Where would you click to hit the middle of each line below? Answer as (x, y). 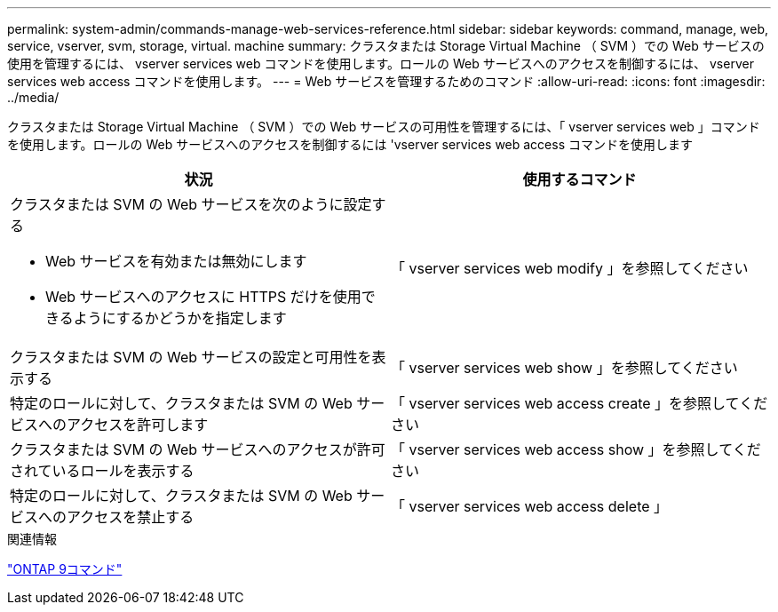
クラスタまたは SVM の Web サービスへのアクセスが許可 (198, 449)
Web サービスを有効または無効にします (176, 261)
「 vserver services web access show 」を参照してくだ (576, 449)
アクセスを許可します (138, 425)
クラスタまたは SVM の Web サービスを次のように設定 (191, 204)
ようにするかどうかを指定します (180, 318)
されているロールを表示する (102, 471)
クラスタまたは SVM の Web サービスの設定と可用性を (191, 357)
